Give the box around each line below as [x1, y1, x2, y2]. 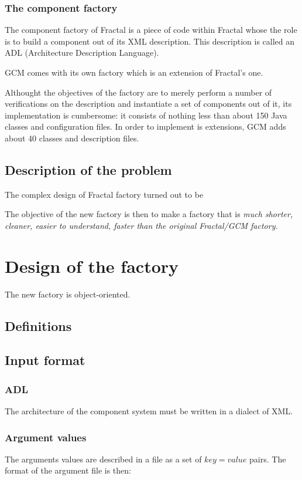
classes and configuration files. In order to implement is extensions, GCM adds [5, 120, 286, 133]
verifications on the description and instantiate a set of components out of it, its [5, 97, 292, 110]
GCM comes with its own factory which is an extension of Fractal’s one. [5, 66, 263, 78]
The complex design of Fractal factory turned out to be [5, 188, 204, 200]
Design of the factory [5, 253, 179, 278]
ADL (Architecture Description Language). [5, 46, 159, 59]
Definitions [5, 316, 72, 334]
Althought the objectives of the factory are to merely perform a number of [5, 86, 272, 98]
